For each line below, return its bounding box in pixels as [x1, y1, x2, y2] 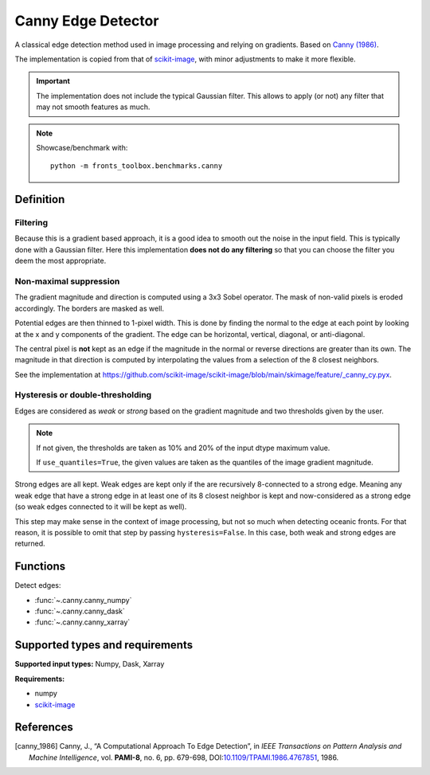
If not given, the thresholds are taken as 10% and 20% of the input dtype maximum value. [36, 443, 330, 452]
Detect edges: [14, 581, 61, 590]
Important [36, 76, 71, 86]
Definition [14, 193, 65, 206]
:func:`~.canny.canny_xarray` [34, 617, 131, 627]
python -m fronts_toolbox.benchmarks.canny [50, 162, 223, 170]
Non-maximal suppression [14, 276, 120, 287]
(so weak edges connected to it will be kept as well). [14, 502, 187, 511]
